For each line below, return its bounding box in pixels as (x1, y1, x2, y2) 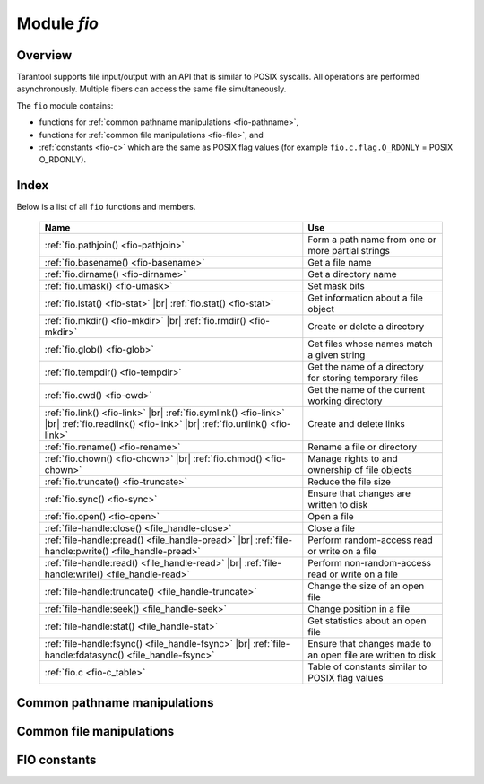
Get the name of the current (307, 383, 426, 396)
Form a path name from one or (307, 233, 436, 246)
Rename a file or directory (307, 440, 418, 453)
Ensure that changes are (307, 487, 411, 500)
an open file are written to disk (307, 649, 436, 661)
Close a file (307, 521, 356, 534)
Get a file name (307, 256, 372, 268)
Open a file (307, 510, 354, 522)
